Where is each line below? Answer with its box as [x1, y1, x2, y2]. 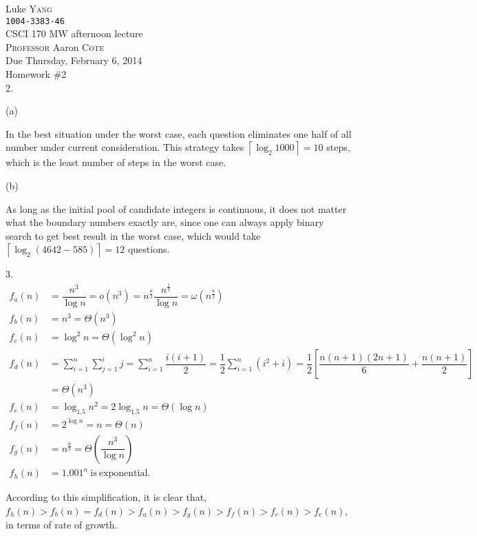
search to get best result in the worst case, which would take [6, 228, 261, 243]
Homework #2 [6, 67, 67, 81]
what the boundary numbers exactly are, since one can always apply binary [6, 215, 324, 229]
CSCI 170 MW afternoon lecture [6, 26, 143, 41]
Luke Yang [6, 1, 52, 15]
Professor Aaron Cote [6, 39, 105, 54]
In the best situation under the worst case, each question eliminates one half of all [6, 126, 352, 141]
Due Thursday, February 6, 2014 [6, 53, 142, 68]
